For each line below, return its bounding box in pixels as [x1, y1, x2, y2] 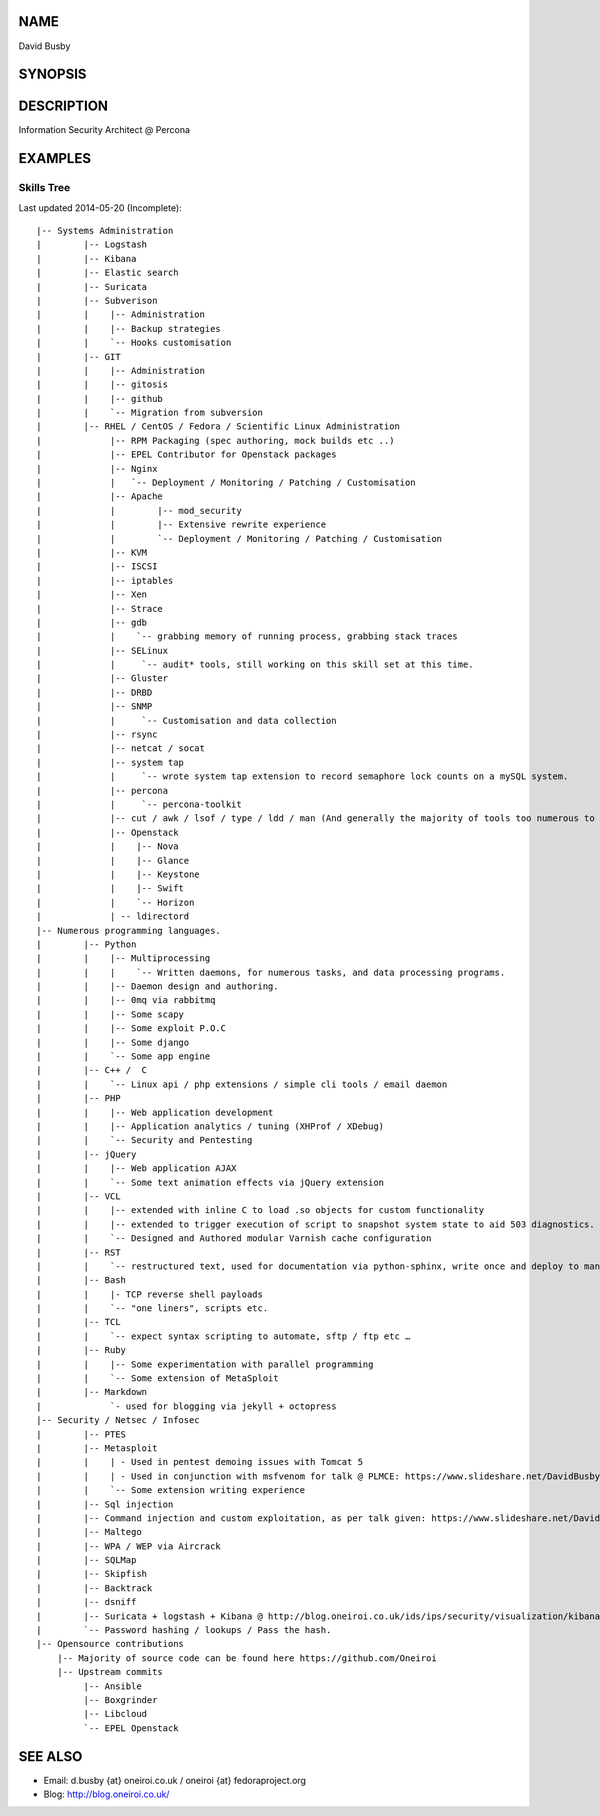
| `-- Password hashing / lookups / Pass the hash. [36, 1625, 332, 1636]
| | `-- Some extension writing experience [36, 1485, 305, 1496]
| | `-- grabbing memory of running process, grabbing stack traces [36, 631, 459, 642]
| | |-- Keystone [36, 868, 200, 880]
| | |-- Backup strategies [36, 323, 222, 334]
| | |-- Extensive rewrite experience [36, 519, 327, 530]
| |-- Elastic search [36, 267, 179, 279]
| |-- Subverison [36, 295, 158, 306]
